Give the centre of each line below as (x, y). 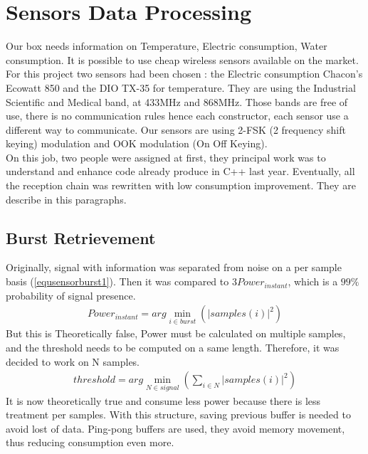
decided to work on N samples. (73, 361)
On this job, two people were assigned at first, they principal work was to (166, 157)
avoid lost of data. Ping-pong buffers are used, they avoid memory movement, (175, 428)
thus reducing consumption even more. (90, 442)
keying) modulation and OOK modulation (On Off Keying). (137, 143)
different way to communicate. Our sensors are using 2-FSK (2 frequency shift (176, 129)
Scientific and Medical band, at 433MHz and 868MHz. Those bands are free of (177, 101)
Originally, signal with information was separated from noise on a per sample (174, 267)
